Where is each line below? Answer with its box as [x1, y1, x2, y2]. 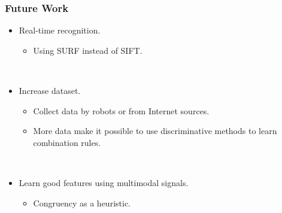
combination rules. [33, 136, 101, 148]
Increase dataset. [19, 84, 81, 96]
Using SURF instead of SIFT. [33, 44, 142, 56]
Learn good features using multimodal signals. [19, 176, 189, 188]
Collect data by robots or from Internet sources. [33, 104, 210, 117]
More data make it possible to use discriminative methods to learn [33, 124, 277, 137]
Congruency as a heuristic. [33, 196, 131, 209]
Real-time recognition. [19, 24, 101, 36]
